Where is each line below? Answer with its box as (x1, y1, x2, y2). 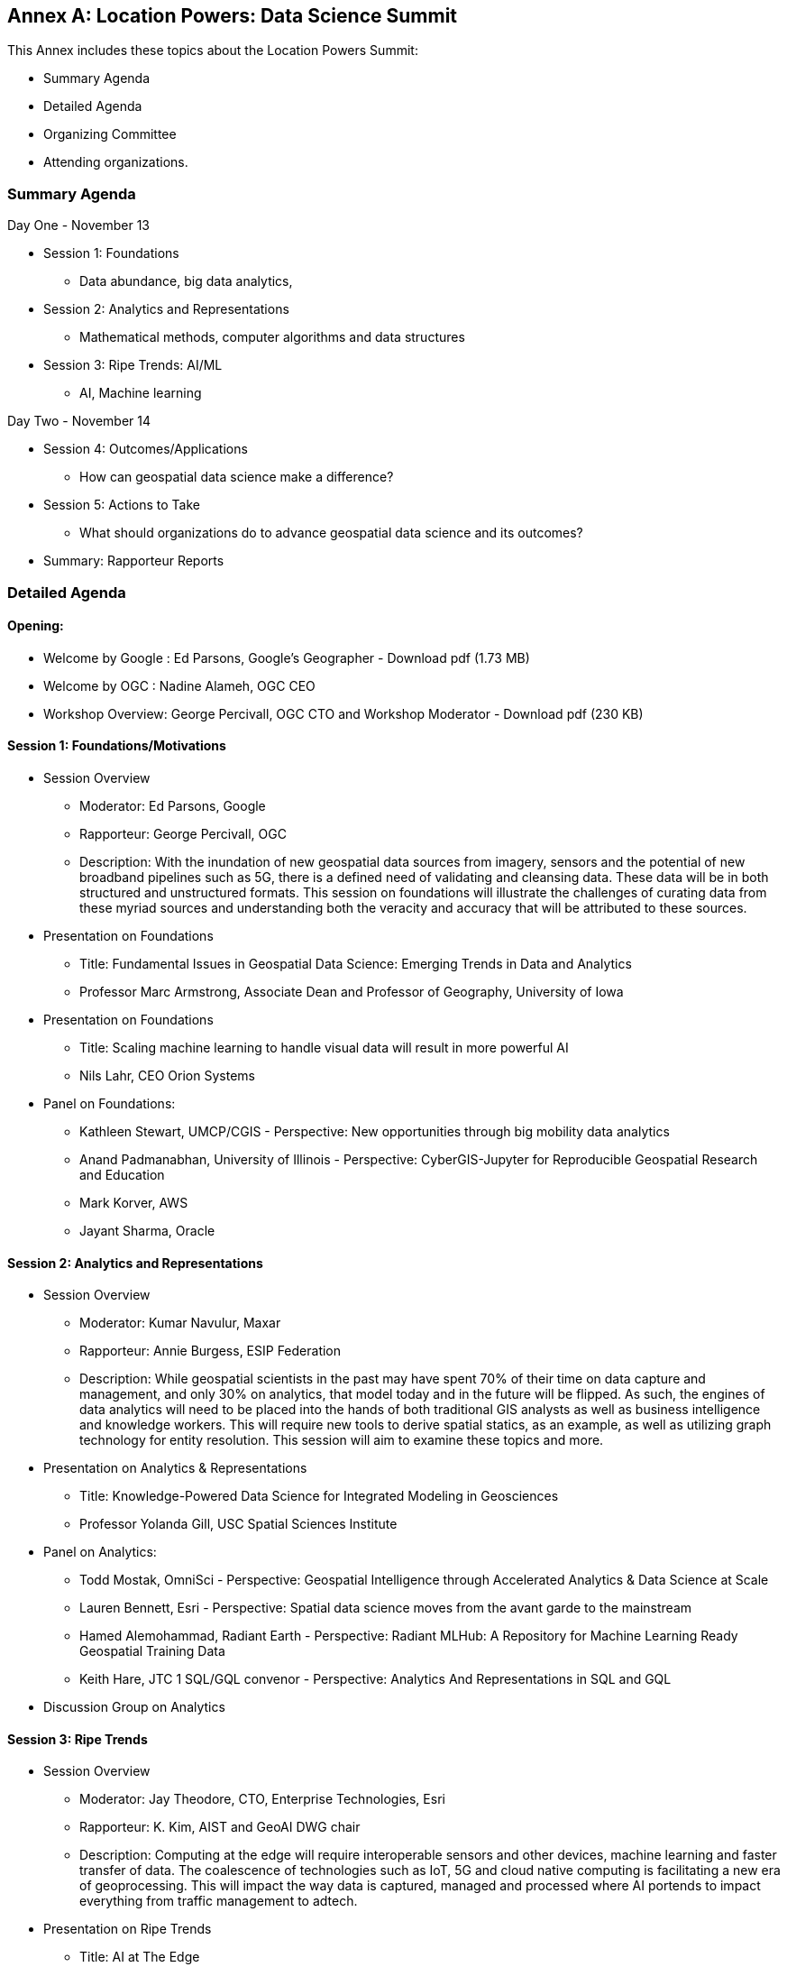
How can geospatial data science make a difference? (79, 469, 394, 485)
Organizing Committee (43, 126, 177, 142)
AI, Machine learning (79, 385, 202, 401)
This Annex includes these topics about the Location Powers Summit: (7, 42, 418, 59)
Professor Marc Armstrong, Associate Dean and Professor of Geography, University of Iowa (79, 983, 624, 999)
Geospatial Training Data (79, 1643, 225, 1659)
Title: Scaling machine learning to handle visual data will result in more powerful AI (79, 1039, 569, 1055)
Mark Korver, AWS (79, 1194, 188, 1210)
